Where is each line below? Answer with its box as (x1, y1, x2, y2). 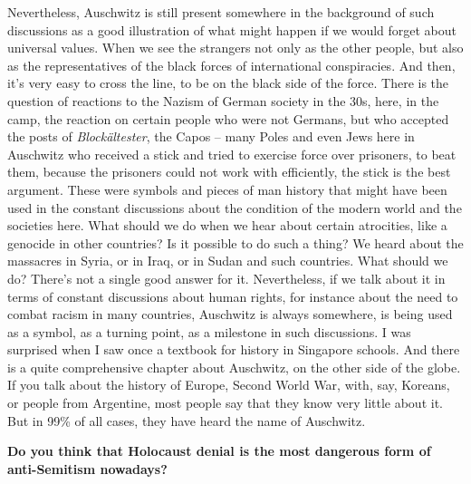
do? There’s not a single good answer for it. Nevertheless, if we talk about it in (7, 268, 446, 287)
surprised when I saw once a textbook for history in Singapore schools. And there (7, 340, 460, 359)
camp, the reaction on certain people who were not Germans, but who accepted (7, 109, 449, 128)
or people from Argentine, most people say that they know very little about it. (7, 393, 443, 412)
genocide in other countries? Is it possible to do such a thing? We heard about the (7, 233, 464, 252)
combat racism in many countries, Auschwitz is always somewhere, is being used (7, 305, 453, 324)
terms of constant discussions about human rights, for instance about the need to (7, 286, 458, 305)
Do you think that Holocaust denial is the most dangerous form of (7, 441, 431, 460)
